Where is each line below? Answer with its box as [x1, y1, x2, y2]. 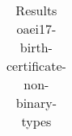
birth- [19, 38, 53, 56]
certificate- [6, 56, 66, 75]
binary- [15, 93, 57, 112]
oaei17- [16, 19, 57, 38]
